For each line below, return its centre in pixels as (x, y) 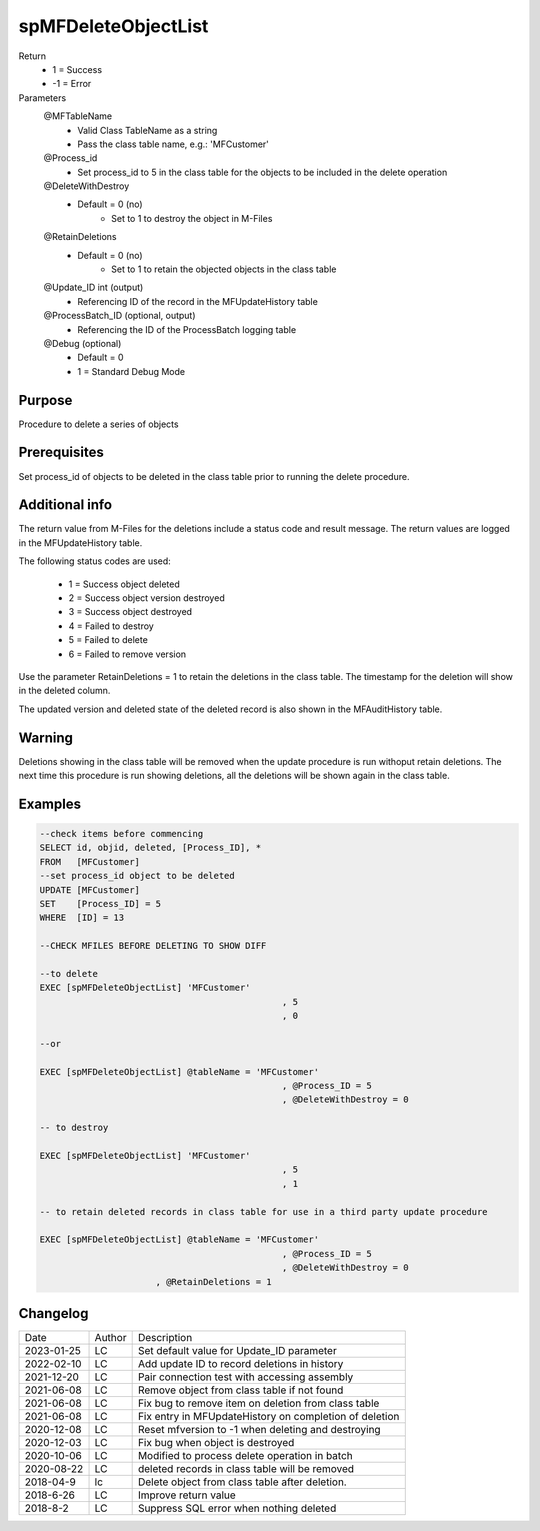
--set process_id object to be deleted (137, 876)
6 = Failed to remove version (127, 654)
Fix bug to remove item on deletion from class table (258, 1403)
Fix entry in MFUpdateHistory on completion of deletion (268, 1417)
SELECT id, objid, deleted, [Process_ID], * (150, 848)
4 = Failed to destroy (111, 626)
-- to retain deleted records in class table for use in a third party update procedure (264, 1211)
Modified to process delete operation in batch (245, 1456)
